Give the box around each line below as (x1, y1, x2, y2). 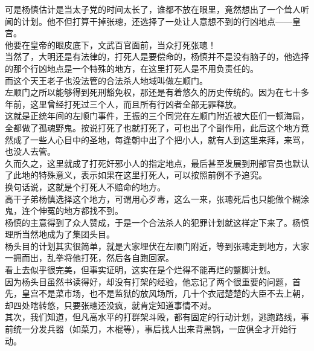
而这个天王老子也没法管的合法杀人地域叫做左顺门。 (5, 74, 208, 86)
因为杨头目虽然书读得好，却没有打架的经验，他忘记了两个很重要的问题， (5, 275, 292, 288)
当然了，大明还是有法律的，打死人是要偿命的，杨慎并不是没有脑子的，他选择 (5, 50, 309, 63)
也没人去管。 (5, 145, 56, 158)
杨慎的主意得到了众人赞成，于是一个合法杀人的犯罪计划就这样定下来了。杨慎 (5, 216, 309, 228)
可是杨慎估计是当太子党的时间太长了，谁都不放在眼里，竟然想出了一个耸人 (5, 3, 301, 15)
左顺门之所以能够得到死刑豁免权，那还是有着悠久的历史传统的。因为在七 (5, 86, 292, 98)
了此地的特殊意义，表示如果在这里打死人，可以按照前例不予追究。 (5, 169, 267, 181)
